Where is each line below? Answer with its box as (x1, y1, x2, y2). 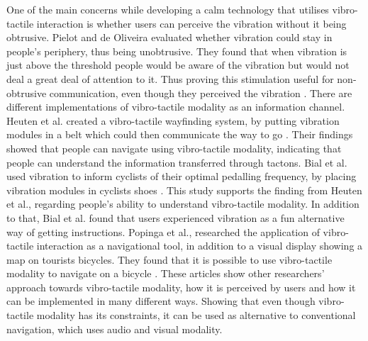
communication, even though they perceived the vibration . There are (49, 85, 352, 100)
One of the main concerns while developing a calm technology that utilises (6, 2, 329, 16)
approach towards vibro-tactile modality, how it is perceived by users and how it (6, 279, 356, 294)
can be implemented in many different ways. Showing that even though (6, 294, 316, 308)
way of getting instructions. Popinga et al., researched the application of (6, 224, 320, 239)
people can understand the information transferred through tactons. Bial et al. (6, 155, 347, 169)
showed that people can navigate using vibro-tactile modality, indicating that (6, 140, 342, 155)
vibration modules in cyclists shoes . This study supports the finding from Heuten (6, 182, 362, 197)
